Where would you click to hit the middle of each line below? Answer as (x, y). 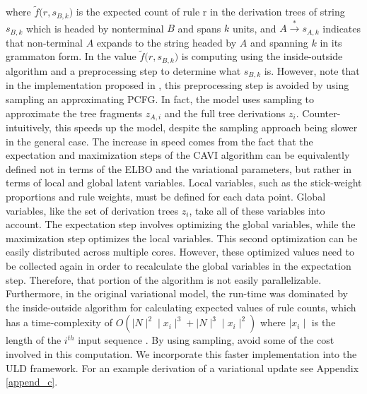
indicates (342, 28)
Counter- (321, 113)
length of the (34, 340)
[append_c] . (32, 382)
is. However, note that (312, 70)
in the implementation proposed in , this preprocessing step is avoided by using (177, 85)
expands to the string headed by (167, 42)
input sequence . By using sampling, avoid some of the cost (206, 340)
